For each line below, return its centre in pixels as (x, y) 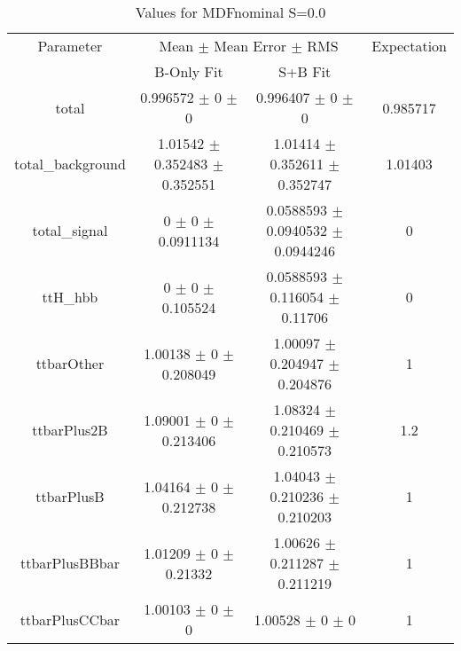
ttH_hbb (70, 297)
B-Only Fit (189, 71)
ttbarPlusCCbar (70, 619)
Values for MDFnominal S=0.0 (230, 12)
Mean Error (250, 46)
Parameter (70, 46)
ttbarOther (70, 363)
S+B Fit (305, 71)
